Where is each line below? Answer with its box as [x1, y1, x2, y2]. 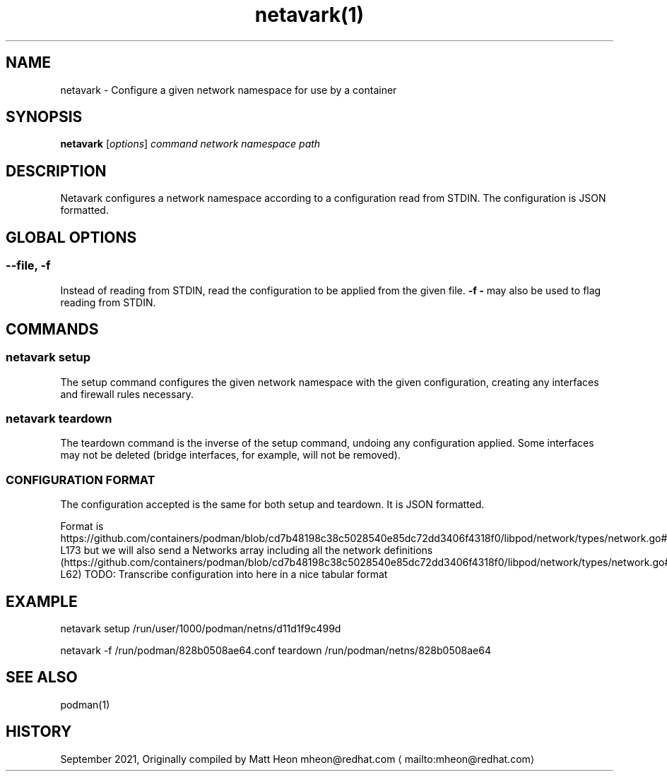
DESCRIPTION [6, 162, 107, 180]
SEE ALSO [6, 668, 78, 687]
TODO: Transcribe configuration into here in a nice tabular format [84, 568, 388, 581]
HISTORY [6, 723, 72, 741]
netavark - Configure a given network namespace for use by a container [60, 83, 397, 96]
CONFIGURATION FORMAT [6, 472, 155, 487]
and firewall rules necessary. [60, 387, 194, 400]
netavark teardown [6, 411, 112, 426]
